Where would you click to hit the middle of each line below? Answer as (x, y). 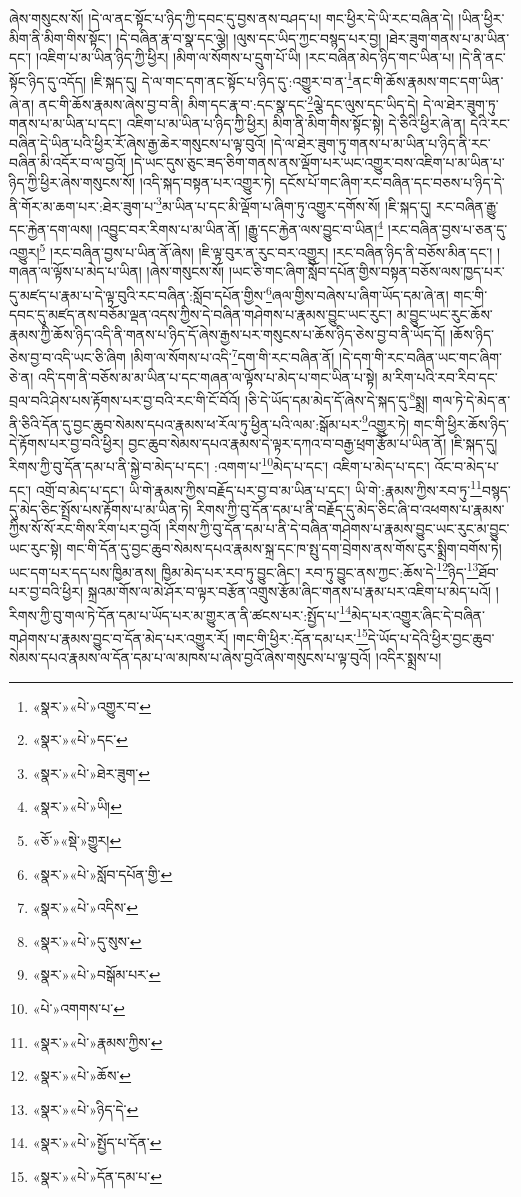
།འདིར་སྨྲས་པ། (408, 657)
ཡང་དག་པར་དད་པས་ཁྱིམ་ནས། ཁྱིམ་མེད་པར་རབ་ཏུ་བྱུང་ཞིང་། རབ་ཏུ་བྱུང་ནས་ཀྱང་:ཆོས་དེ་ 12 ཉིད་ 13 (244, 570)
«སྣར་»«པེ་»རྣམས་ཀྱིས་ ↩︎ (97, 1041)
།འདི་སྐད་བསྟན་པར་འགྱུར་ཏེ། (207, 182)
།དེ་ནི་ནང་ (482, 57)
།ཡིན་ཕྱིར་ (481, 18)
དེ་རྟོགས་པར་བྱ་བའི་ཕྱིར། (66, 442)
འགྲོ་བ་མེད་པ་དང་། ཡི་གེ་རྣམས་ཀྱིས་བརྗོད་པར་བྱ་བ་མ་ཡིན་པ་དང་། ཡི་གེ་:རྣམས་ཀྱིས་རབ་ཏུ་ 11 (258, 488)
